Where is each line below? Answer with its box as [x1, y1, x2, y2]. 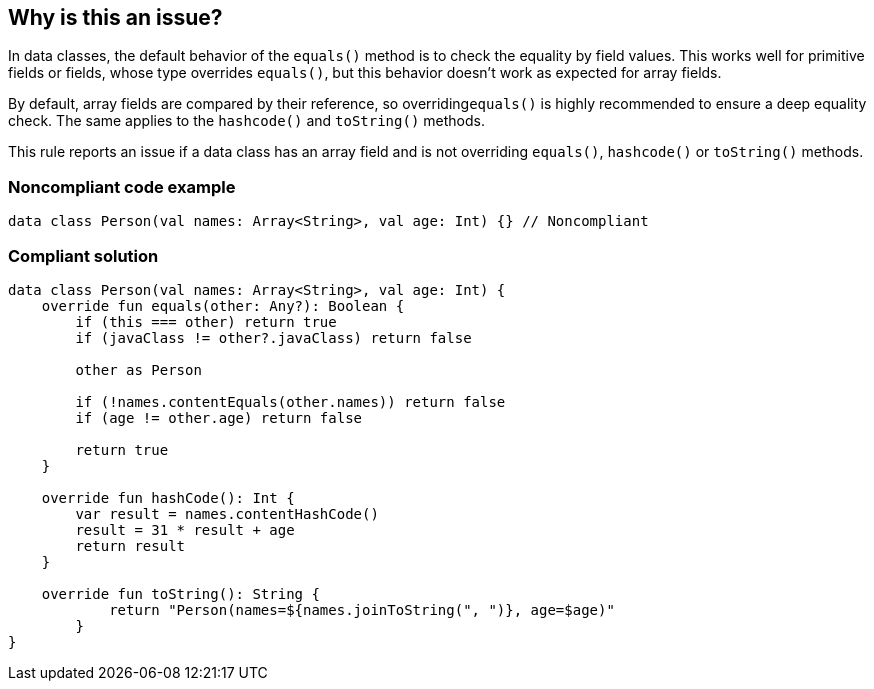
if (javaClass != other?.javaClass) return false [75, 329, 472, 346]
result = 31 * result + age [75, 521, 295, 538]
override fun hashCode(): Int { [41, 489, 295, 506]
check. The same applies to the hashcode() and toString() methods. [8, 112, 485, 130]
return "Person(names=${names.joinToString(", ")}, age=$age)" [109, 601, 615, 618]
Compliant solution [8, 245, 159, 266]
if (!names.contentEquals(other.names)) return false [75, 393, 506, 410]
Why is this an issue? [8, 5, 223, 30]
